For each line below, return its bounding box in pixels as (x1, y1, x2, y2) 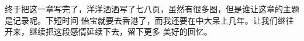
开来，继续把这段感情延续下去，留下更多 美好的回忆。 (5, 25, 212, 38)
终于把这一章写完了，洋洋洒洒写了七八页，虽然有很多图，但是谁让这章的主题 (5, 3, 299, 14)
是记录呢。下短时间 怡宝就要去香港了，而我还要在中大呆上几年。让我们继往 (5, 14, 294, 26)
